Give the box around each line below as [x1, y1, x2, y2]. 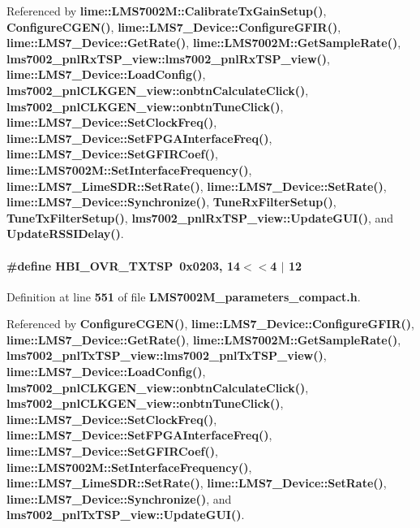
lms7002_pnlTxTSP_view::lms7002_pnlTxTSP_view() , [6, 347, 327, 364]
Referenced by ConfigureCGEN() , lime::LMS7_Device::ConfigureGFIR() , [6, 315, 414, 332]
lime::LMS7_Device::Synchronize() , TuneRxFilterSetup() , [6, 193, 336, 210]
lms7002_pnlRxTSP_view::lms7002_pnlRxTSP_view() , [6, 50, 331, 67]
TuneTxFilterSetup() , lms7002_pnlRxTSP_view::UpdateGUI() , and [6, 209, 394, 226]
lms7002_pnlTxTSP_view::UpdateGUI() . [6, 506, 245, 523]
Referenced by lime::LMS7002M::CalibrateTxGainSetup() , [6, 2, 327, 19]
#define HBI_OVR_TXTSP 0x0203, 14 [6, 257, 240, 274]
